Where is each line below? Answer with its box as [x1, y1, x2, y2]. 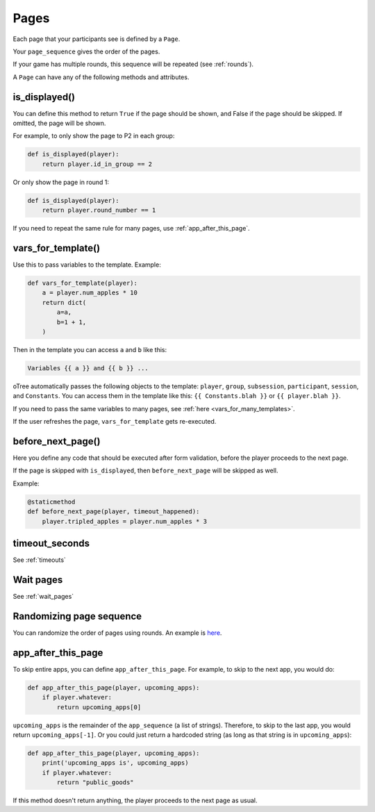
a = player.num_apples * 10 [42, 289, 138, 297]
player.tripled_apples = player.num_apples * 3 [42, 517, 208, 525]
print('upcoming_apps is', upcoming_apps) [42, 759, 189, 767]
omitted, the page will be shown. [12, 119, 106, 128]
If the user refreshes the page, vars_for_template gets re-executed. [12, 417, 217, 426]
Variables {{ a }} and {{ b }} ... [27, 364, 149, 372]
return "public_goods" [56, 779, 135, 786]
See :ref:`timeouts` [12, 556, 66, 564]
